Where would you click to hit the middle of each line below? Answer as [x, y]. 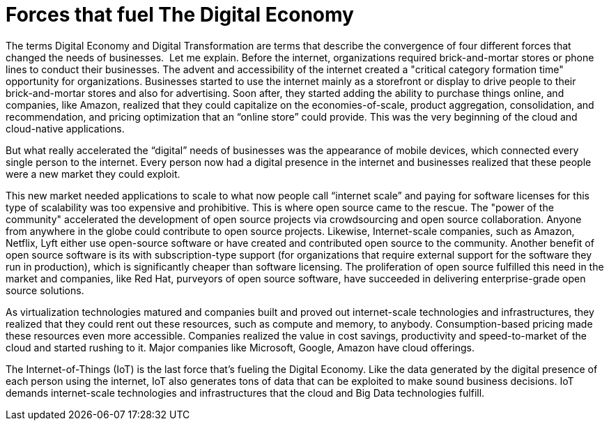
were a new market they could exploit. [93, 174]
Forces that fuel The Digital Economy [180, 15]
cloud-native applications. [65, 128]
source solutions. [45, 290]
